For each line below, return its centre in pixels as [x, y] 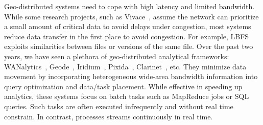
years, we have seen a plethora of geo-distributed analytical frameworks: [117, 56]
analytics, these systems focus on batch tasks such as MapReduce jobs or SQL [127, 96]
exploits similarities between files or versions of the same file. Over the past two [129, 46]
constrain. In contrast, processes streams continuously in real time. [109, 116]
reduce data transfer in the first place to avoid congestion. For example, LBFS [127, 36]
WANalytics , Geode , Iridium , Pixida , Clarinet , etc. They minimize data [125, 66]
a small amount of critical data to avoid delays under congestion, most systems [128, 26]
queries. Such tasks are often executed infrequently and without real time [119, 106]
